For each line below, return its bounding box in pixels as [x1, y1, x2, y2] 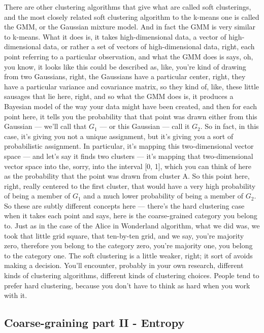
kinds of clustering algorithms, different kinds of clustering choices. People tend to [4, 270, 259, 281]
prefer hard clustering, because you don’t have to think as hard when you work [4, 280, 250, 290]
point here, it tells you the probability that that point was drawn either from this [4, 111, 257, 121]
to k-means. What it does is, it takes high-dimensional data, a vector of [4, 31, 226, 42]
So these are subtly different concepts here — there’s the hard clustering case [4, 200, 245, 211]
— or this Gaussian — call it [100, 121, 190, 131]
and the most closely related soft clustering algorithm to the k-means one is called [4, 11, 259, 22]
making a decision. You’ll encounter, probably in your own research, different [4, 260, 244, 271]
